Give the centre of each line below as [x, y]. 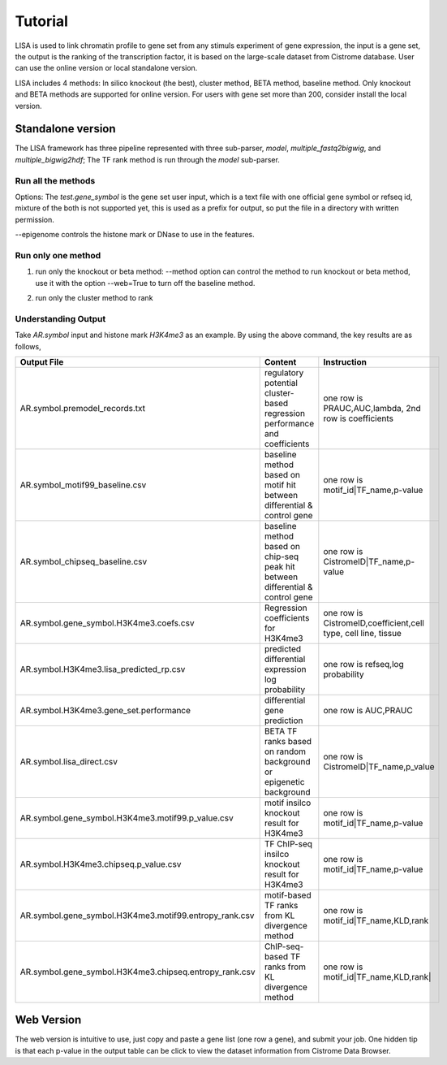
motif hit [280, 485]
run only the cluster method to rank [94, 298]
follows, [28, 346]
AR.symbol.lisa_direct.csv [69, 761]
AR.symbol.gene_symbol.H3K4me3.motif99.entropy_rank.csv [137, 916]
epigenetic [284, 781]
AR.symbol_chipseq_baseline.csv [84, 561]
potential [281, 383]
